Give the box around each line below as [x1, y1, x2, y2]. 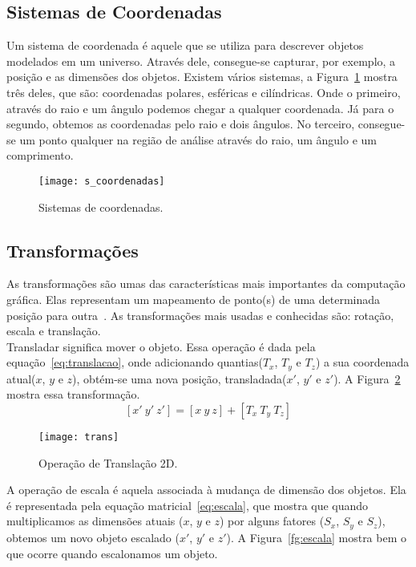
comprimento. [6, 147, 74, 164]
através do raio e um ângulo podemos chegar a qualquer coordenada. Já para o [6, 99, 394, 116]
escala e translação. [6, 322, 101, 339]
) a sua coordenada [315, 354, 410, 371]
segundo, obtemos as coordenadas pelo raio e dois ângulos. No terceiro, [6, 115, 355, 132]
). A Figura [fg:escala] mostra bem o [226, 529, 406, 545]
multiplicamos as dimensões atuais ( [6, 512, 184, 529]
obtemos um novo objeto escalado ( [6, 529, 180, 545]
